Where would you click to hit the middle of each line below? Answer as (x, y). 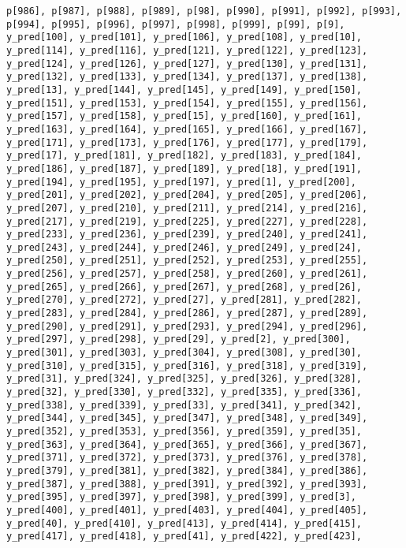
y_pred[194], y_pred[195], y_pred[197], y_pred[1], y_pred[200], (181, 182)
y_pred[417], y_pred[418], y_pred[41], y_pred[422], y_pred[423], (184, 537)
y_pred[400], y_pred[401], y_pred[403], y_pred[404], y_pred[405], (187, 510)
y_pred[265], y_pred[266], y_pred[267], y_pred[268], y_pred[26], (184, 287)
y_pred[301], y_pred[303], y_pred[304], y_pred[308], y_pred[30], (184, 353)
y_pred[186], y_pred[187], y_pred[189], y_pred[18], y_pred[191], (184, 168)
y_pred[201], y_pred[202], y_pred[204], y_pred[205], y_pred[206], (187, 195)
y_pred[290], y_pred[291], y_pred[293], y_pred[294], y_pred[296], (187, 326)
